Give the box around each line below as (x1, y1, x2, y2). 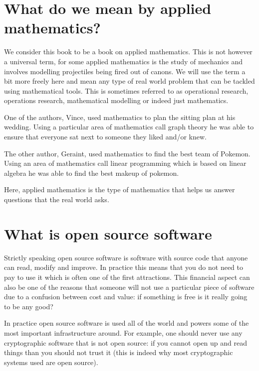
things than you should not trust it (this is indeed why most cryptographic (4, 347, 233, 358)
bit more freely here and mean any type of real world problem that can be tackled (4, 76, 255, 86)
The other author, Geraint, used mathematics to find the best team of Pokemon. (4, 148, 251, 158)
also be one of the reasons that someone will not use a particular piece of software (4, 281, 255, 292)
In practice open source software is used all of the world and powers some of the (4, 318, 249, 328)
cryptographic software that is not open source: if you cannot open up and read (4, 337, 247, 348)
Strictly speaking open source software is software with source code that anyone (4, 252, 248, 262)
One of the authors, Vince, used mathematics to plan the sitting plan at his (4, 112, 236, 122)
